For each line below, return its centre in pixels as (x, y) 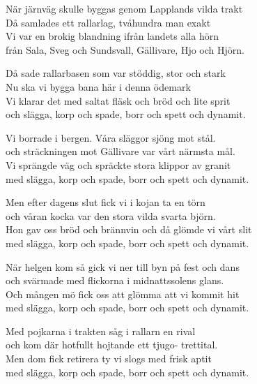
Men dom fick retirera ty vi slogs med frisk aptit (109, 359)
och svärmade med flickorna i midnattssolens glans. (115, 280)
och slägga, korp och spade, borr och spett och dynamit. (126, 114)
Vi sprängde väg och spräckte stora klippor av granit (118, 164)
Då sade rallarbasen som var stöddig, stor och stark (116, 73)
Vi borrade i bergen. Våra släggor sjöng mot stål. (111, 137)
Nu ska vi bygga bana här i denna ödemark (98, 86)
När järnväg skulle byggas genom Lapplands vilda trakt (124, 8)
